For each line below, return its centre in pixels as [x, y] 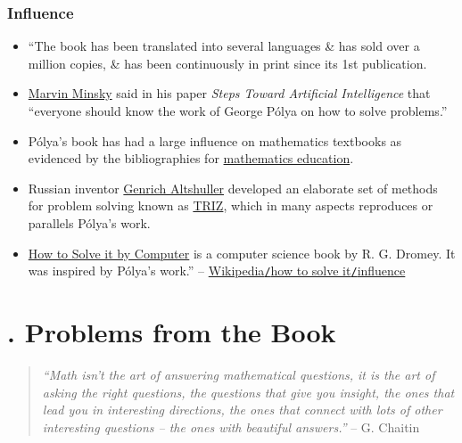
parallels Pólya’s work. [89, 222]
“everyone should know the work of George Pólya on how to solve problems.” [238, 111]
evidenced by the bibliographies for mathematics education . [191, 158]
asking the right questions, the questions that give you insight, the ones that [248, 392]
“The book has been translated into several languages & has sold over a [224, 46]
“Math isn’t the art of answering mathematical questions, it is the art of [239, 374]
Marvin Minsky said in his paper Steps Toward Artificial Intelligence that [229, 93]
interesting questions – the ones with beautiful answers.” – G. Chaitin [231, 427]
